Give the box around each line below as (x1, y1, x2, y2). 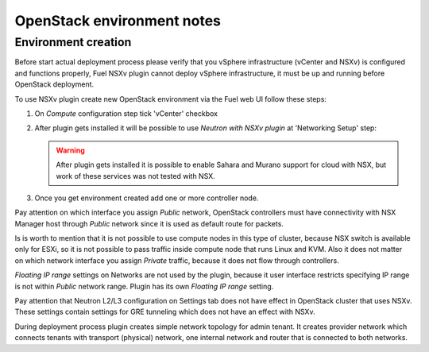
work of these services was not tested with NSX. (56, 171, 216, 180)
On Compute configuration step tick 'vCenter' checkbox (34, 108, 218, 118)
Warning (56, 145, 85, 155)
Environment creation (14, 35, 132, 49)
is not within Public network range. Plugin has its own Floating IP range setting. (14, 281, 274, 291)
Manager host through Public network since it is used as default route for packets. (14, 219, 284, 228)
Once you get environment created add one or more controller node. (34, 193, 259, 203)
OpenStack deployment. (14, 79, 95, 89)
